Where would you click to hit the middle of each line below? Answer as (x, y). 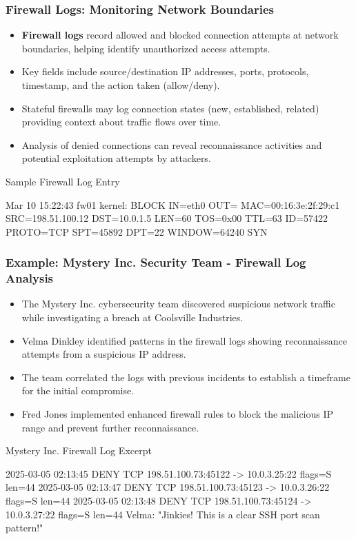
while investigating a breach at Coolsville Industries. (132, 317)
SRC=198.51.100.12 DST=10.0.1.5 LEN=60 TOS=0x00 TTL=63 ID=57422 (167, 218)
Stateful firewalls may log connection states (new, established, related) (170, 108)
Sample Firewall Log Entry (63, 181)
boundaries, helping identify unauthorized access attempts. (146, 48)
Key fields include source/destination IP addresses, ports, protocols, (165, 71)
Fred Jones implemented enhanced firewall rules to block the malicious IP (178, 414)
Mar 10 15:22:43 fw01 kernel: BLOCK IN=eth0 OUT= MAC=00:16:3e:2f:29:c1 (173, 204)
